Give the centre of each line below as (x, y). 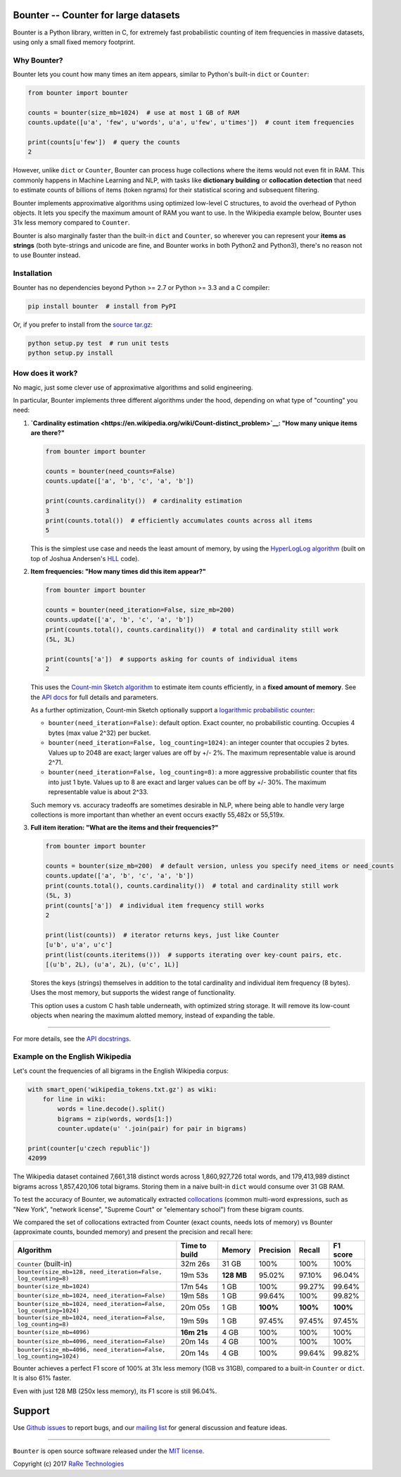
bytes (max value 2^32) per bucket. (100, 733)
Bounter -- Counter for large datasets (97, 15)
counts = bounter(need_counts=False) (110, 471)
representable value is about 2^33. (98, 792)
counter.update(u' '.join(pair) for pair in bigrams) (152, 1129)
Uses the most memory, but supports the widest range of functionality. (133, 993)
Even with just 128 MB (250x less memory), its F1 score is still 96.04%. (115, 1391)
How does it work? (45, 373)
